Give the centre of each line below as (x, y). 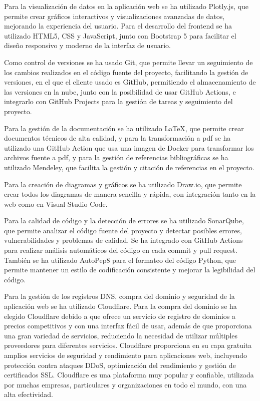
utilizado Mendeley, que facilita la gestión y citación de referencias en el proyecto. (129, 167)
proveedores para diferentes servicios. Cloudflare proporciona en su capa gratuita (128, 345)
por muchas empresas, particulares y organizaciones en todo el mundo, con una (125, 384)
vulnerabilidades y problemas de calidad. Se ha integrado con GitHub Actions (123, 240)
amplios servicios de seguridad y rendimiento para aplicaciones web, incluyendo (126, 355)
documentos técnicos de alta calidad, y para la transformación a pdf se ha (117, 138)
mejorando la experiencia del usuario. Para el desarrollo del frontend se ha (118, 26)
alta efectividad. (29, 394)
